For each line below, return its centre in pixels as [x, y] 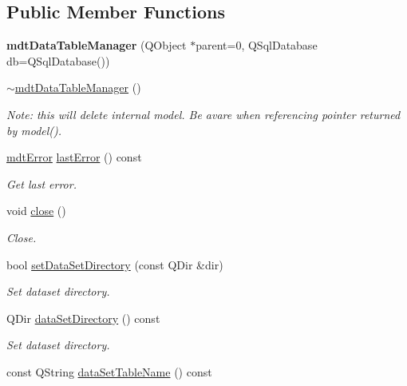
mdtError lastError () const [74, 157]
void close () [36, 211]
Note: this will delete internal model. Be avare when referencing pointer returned [203, 114]
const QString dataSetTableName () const [109, 371]
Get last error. [41, 183]
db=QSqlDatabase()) [58, 60]
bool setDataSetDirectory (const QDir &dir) [115, 264]
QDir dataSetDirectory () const [83, 318]
